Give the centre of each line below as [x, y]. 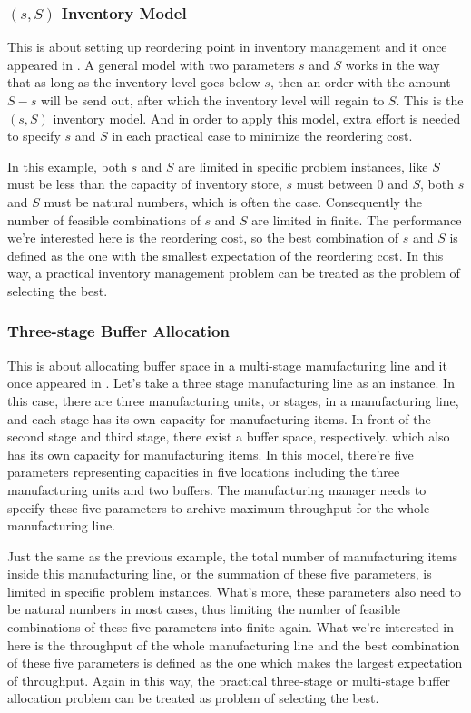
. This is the [430, 100]
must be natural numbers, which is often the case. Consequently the [233, 201]
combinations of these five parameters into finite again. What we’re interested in [231, 627]
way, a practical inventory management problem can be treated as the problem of [234, 273]
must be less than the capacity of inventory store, [145, 184]
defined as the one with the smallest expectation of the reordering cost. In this [226, 255]
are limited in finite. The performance [357, 219]
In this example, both [67, 166]
